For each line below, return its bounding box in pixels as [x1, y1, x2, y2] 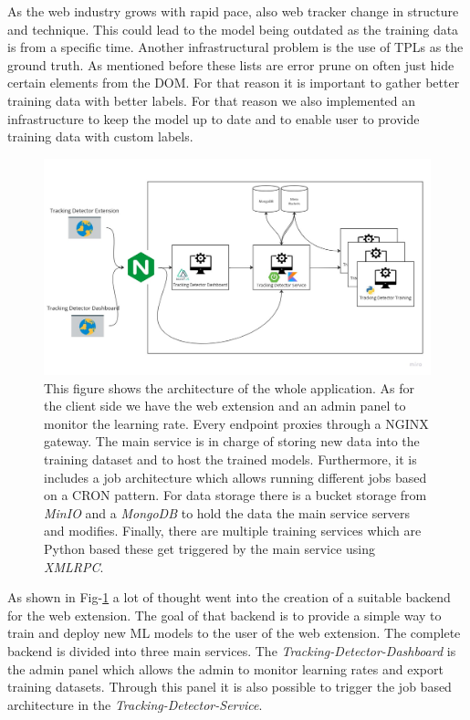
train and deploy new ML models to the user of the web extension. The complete [7, 623, 461, 642]
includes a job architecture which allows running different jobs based [44, 467, 427, 486]
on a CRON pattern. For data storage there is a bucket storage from [44, 485, 427, 505]
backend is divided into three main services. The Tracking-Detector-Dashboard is [7, 641, 456, 660]
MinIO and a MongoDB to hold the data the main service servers [44, 503, 411, 522]
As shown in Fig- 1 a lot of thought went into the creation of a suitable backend [7, 588, 451, 607]
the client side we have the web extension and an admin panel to [44, 396, 406, 415]
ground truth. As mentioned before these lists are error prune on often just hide [7, 55, 454, 74]
